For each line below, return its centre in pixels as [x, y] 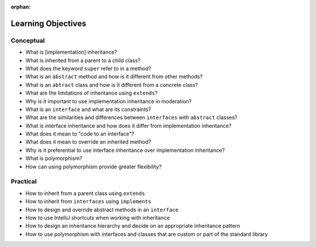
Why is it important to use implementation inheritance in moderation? [109, 101]
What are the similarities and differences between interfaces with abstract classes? [131, 117]
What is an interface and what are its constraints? [88, 109]
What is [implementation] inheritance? [71, 52]
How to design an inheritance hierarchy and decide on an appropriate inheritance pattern [133, 226]
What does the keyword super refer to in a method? [88, 68]
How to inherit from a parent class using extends [85, 193]
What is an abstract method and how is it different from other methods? [114, 76]
